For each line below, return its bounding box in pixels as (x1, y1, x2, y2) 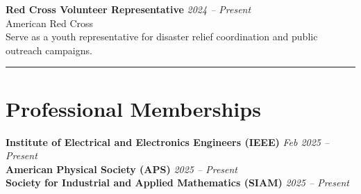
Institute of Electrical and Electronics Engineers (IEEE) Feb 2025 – (6, 134, 330, 149)
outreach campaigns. (6, 42, 92, 57)
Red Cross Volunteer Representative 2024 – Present (6, 2, 251, 16)
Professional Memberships (6, 94, 261, 122)
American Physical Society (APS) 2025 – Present (6, 161, 238, 176)
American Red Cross (6, 15, 94, 30)
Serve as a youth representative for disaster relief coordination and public (6, 29, 318, 44)
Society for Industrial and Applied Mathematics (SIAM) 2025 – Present (6, 175, 349, 190)
